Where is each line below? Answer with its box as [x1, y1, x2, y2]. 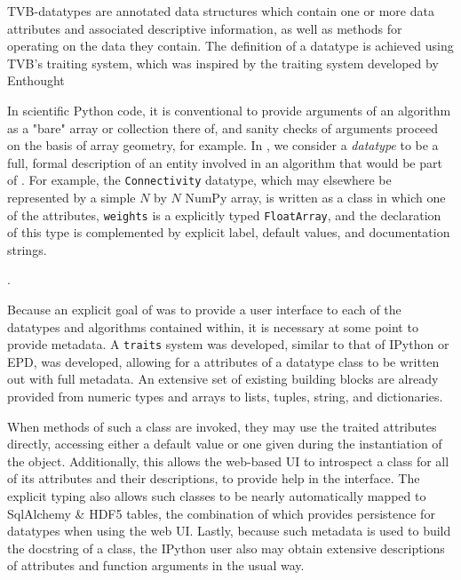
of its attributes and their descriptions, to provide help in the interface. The [7, 469, 420, 488]
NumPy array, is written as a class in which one [185, 188, 446, 206]
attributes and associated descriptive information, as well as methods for [7, 19, 402, 37]
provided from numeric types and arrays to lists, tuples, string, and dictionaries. [7, 387, 443, 406]
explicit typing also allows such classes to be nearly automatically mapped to [7, 487, 426, 505]
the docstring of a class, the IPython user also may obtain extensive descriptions [7, 538, 445, 557]
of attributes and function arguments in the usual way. [7, 556, 305, 575]
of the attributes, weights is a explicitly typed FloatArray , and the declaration [7, 205, 441, 224]
